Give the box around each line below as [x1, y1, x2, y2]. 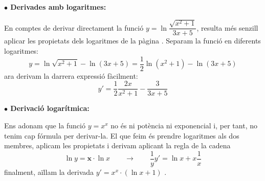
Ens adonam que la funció [4, 120, 85, 130]
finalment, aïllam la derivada [4, 166, 94, 177]
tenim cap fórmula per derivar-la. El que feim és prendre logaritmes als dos [4, 130, 239, 141]
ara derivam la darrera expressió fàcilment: [4, 70, 138, 81]
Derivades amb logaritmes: [10, 2, 106, 12]
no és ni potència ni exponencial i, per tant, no [111, 120, 257, 130]
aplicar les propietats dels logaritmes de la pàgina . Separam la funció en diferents [4, 35, 261, 46]
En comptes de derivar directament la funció [4, 22, 144, 33]
